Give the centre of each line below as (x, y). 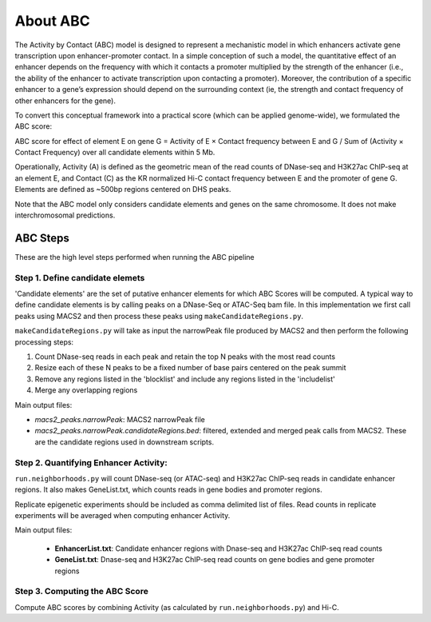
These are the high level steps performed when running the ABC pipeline (134, 257)
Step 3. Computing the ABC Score (82, 592)
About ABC (53, 21)
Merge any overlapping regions (86, 390)
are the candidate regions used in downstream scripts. (125, 442)
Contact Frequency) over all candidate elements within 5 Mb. (115, 153)
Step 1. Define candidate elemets (80, 277)
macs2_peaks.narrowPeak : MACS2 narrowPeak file (120, 419)
